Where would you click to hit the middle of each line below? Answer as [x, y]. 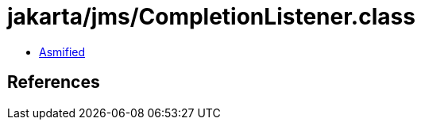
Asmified [62, 52]
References [54, 82]
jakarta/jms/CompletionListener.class [211, 17]
